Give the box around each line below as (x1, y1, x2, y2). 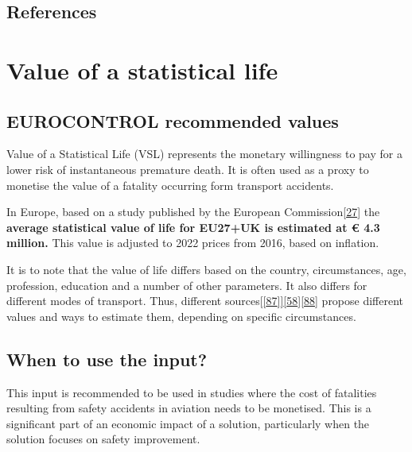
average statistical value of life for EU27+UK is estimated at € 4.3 (6, 218, 380, 235)
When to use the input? (6, 346, 208, 371)
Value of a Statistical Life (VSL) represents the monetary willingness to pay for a (6, 145, 402, 162)
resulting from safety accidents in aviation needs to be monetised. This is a (6, 400, 371, 416)
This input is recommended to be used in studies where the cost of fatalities (6, 384, 377, 400)
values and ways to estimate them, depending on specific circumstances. (6, 307, 356, 324)
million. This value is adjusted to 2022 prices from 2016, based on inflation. (6, 234, 379, 251)
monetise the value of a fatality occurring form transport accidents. (6, 176, 334, 193)
